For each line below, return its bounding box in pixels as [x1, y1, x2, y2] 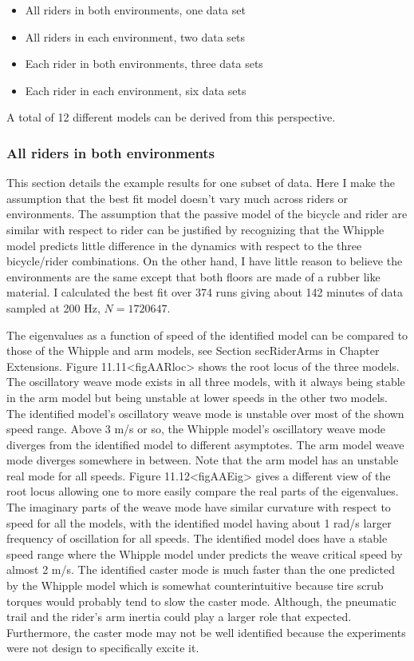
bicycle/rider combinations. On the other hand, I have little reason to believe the [6, 253, 403, 269]
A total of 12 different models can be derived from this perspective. [6, 109, 336, 125]
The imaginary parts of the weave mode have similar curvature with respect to [6, 499, 391, 516]
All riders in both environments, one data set [25, 2, 246, 18]
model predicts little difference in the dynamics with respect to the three [6, 237, 362, 253]
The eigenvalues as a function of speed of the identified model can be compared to [6, 326, 408, 343]
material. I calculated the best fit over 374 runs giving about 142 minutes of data [6, 284, 403, 301]
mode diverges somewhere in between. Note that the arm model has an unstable [6, 452, 399, 468]
